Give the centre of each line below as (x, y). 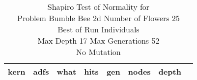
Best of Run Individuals (98, 29)
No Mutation (98, 52)
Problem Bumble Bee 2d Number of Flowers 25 (98, 18)
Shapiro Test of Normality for (98, 7)
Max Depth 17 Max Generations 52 (98, 40)
